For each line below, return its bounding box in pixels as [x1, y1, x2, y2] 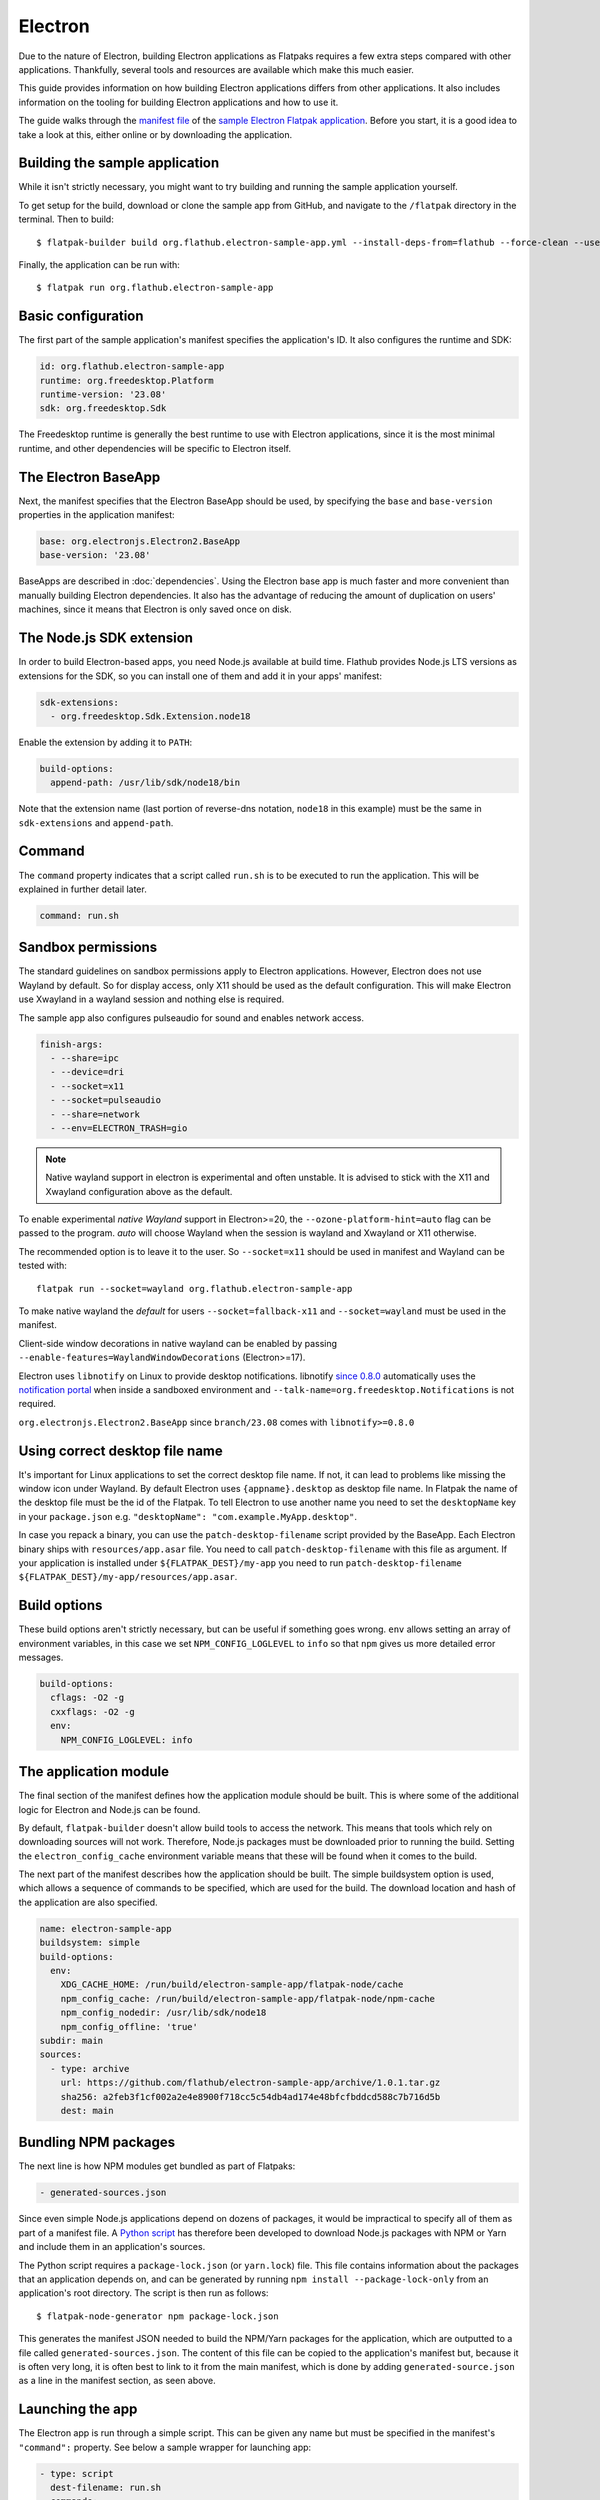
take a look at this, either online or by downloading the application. [18, 128, 293, 140]
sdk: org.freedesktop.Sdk [39, 403, 167, 414]
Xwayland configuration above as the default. [45, 1185, 233, 1197]
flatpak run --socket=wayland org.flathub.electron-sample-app [36, 1283, 353, 1294]
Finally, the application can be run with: [18, 258, 180, 270]
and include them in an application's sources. [18, 2241, 206, 2253]
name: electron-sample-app [39, 1923, 172, 1934]
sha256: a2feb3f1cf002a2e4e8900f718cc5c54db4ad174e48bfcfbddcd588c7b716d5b [60, 2091, 441, 2102]
